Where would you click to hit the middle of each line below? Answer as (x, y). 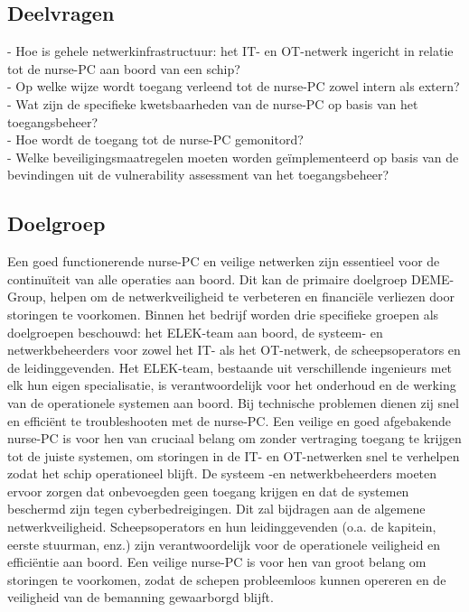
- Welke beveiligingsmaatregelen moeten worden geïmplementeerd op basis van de (233, 157)
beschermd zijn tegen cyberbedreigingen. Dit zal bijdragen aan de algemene (216, 509)
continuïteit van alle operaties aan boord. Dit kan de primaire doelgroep (207, 278)
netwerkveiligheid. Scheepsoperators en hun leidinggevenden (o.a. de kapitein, (222, 527)
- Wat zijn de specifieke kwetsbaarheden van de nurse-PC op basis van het (213, 103)
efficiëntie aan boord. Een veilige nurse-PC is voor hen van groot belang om (217, 562)
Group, (27, 297)
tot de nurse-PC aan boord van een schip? (124, 68)
